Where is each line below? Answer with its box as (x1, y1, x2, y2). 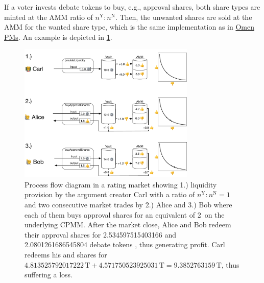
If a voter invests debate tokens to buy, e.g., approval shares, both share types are (4, 2, 260, 12)
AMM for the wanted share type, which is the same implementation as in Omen (4, 21, 254, 32)
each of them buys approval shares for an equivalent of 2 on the (25, 209, 225, 220)
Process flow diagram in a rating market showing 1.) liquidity (25, 179, 217, 190)
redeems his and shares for (25, 249, 107, 260)
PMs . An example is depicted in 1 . (4, 31, 112, 42)
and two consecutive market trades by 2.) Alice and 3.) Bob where (25, 199, 232, 210)
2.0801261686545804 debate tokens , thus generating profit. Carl (25, 239, 225, 250)
